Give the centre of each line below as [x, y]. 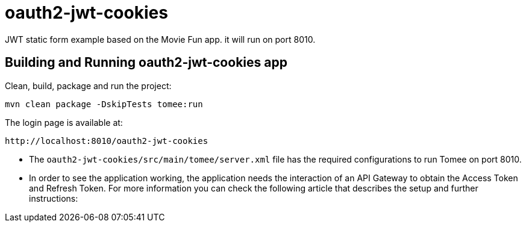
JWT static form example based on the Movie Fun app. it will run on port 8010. [160, 39]
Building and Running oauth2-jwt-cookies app [146, 63]
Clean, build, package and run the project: [88, 86]
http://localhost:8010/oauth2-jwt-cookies [107, 141]
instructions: [54, 198]
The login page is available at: [64, 122]
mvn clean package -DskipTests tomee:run [104, 104]
